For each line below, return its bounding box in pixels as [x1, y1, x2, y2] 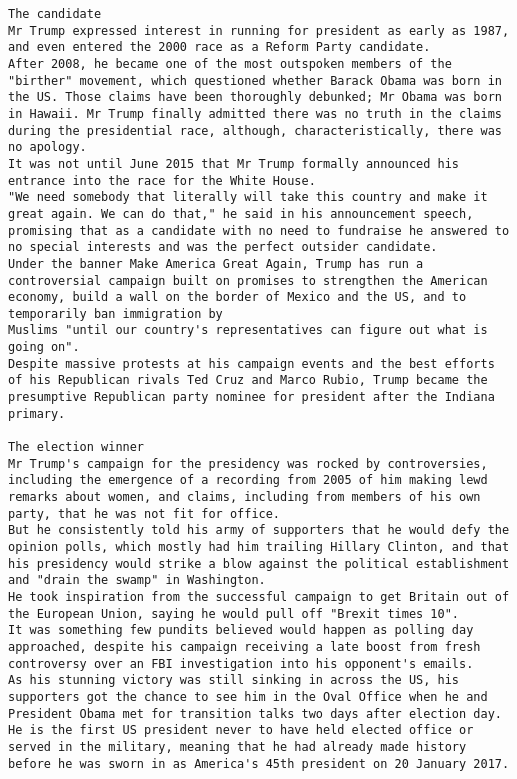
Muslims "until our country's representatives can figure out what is [8, 323, 488, 338]
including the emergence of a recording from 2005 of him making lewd [8, 473, 488, 488]
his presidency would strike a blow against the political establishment [8, 556, 510, 571]
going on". [8, 340, 80, 355]
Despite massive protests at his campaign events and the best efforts [8, 356, 495, 371]
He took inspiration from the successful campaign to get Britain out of [8, 589, 510, 604]
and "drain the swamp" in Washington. [8, 573, 266, 588]
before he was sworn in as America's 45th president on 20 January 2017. [8, 756, 510, 771]
